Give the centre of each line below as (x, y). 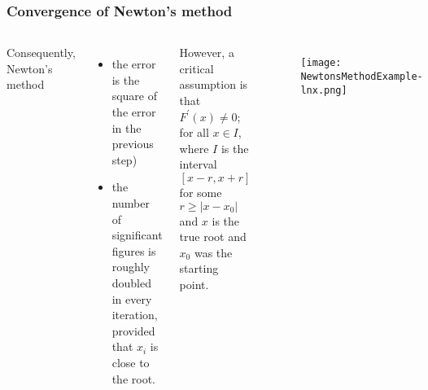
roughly (131, 267)
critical (197, 68)
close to (131, 362)
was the (213, 252)
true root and (213, 237)
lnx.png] (324, 90)
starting (199, 268)
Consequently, (41, 53)
